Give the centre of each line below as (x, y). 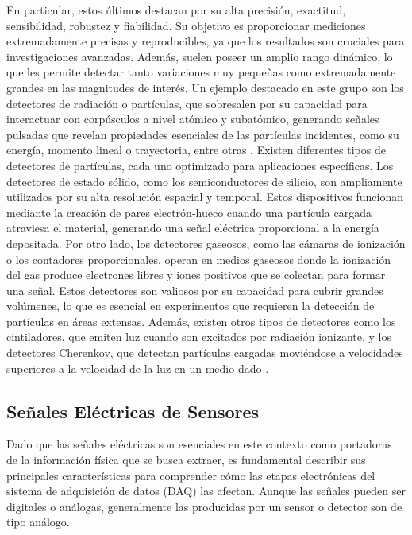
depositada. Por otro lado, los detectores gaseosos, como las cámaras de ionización (206, 243)
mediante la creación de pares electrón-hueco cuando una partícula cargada (189, 212)
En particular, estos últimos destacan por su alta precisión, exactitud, (176, 10)
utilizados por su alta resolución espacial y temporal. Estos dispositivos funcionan (205, 197)
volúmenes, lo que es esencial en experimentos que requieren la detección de (191, 306)
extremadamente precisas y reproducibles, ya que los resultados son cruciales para (206, 41)
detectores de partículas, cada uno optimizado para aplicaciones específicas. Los (200, 165)
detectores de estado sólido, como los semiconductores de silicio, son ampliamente (204, 181)
